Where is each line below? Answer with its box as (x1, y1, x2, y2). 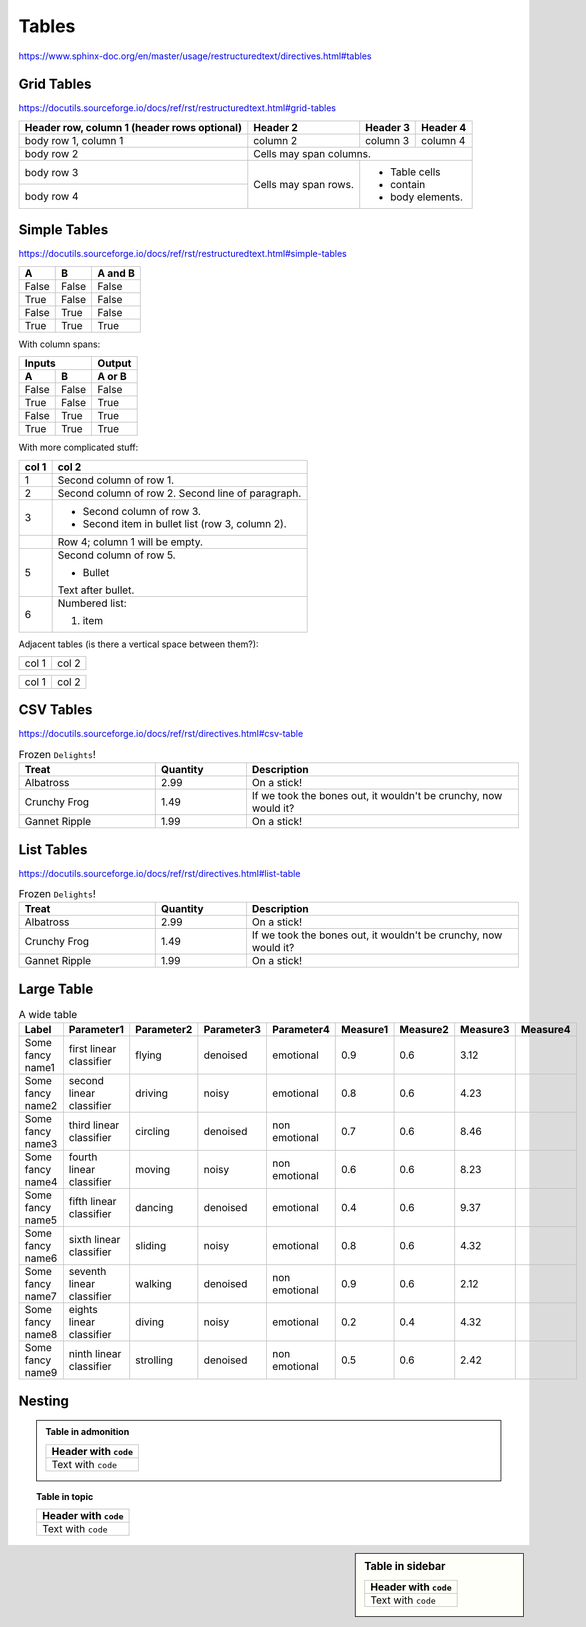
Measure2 (399, 1023, 449, 1037)
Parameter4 (271, 1023, 330, 1037)
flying (135, 1048, 162, 1062)
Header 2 (253, 120, 299, 134)
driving (135, 1086, 169, 1100)
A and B (97, 266, 135, 280)
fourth (68, 1150, 98, 1164)
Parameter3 (203, 1023, 262, 1037)
